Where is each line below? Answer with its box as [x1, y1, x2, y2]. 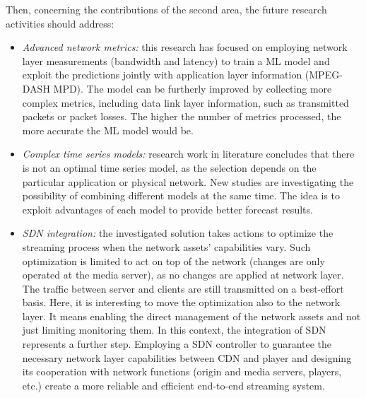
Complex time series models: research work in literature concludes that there [22, 146, 355, 161]
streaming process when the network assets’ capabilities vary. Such [22, 239, 311, 254]
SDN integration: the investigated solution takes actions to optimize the [22, 226, 333, 240]
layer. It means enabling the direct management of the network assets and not [22, 308, 361, 323]
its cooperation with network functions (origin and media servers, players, [22, 364, 342, 379]
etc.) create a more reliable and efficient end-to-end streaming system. [22, 377, 325, 392]
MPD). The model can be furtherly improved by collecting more [53, 81, 332, 95]
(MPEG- [305, 67, 343, 82]
